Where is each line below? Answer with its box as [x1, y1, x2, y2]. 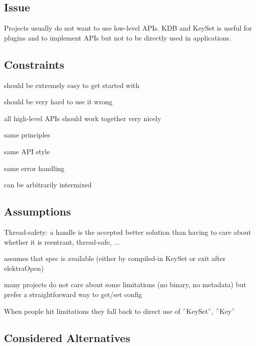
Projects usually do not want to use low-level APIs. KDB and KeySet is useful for [4, 23, 252, 33]
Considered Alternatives [4, 330, 130, 345]
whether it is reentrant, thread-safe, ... [4, 236, 120, 247]
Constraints [4, 56, 64, 72]
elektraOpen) [4, 262, 44, 273]
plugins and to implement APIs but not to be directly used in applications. [4, 32, 231, 43]
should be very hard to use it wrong [4, 96, 113, 107]
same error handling [4, 163, 65, 173]
